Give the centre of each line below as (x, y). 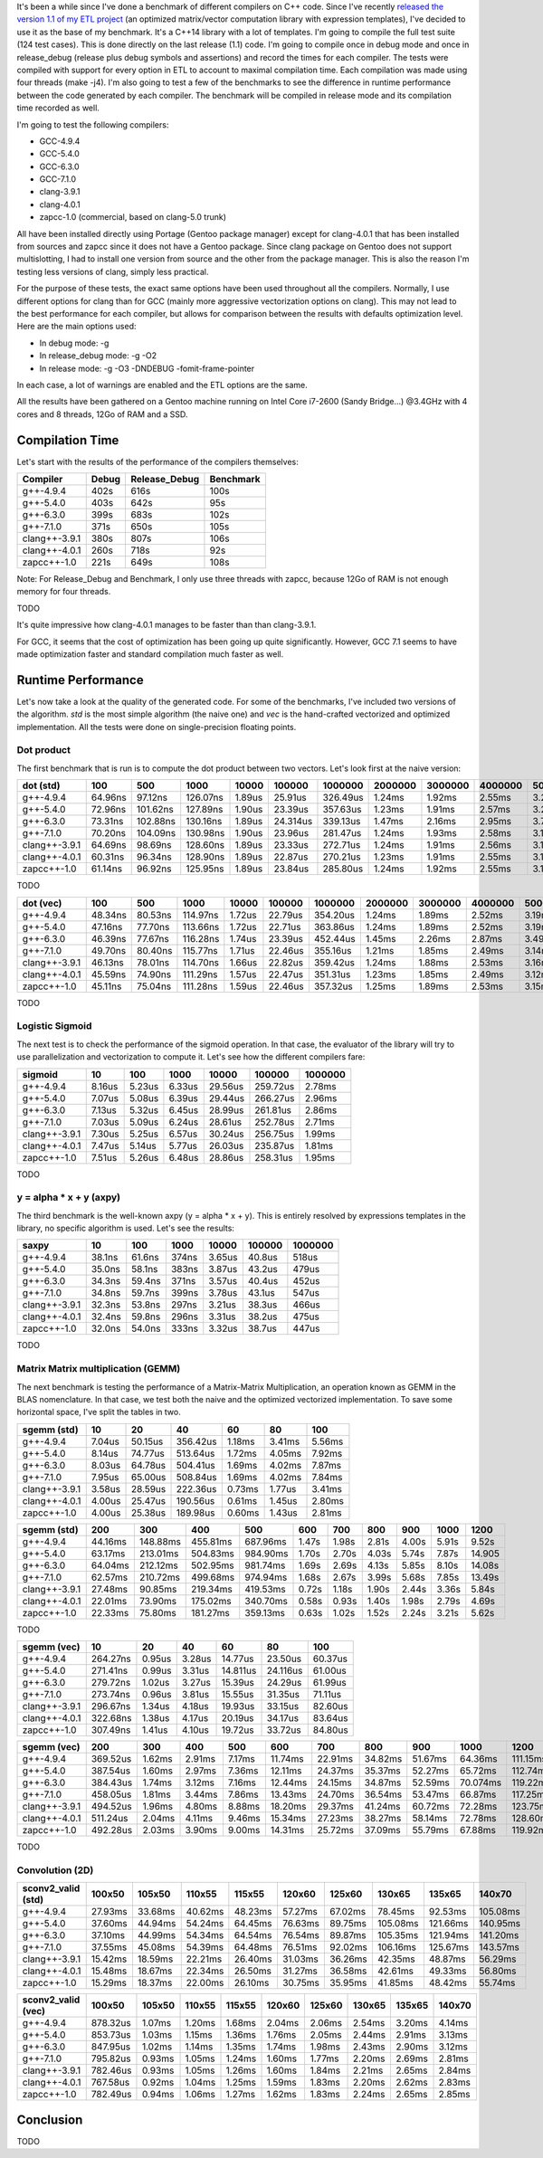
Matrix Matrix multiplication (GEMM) (99, 1369)
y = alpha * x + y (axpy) (69, 1197)
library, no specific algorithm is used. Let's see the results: (126, 1228)
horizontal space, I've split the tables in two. (99, 1412)
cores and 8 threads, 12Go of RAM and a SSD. (102, 414)
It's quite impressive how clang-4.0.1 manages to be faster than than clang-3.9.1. (167, 625)
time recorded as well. (58, 108)
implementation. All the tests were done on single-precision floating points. (157, 727)
